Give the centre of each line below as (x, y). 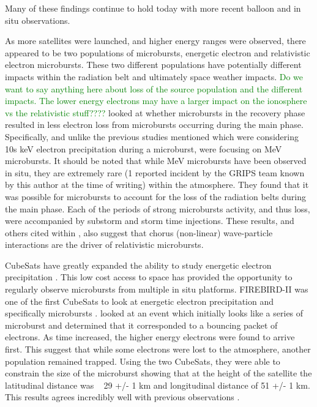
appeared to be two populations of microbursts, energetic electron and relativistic (158, 52)
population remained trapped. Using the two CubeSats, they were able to (143, 361)
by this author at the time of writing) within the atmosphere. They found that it (157, 185)
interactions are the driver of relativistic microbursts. (104, 245)
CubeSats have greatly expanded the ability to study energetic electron (138, 265)
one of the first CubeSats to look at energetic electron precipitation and (139, 301)
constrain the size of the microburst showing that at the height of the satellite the (158, 373)
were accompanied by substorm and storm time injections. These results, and (150, 221)
